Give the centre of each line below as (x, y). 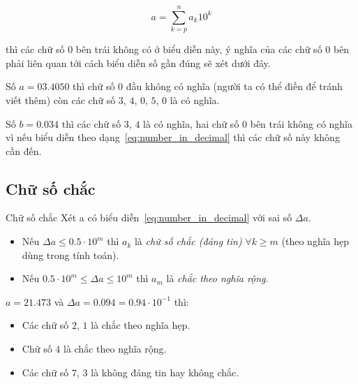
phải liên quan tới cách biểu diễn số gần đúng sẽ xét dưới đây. (138, 62)
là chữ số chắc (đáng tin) (188, 241)
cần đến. (24, 150)
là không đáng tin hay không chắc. (165, 372)
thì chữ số (94, 86)
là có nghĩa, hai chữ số (191, 123)
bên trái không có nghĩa (301, 123)
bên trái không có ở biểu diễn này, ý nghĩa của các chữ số (199, 49)
